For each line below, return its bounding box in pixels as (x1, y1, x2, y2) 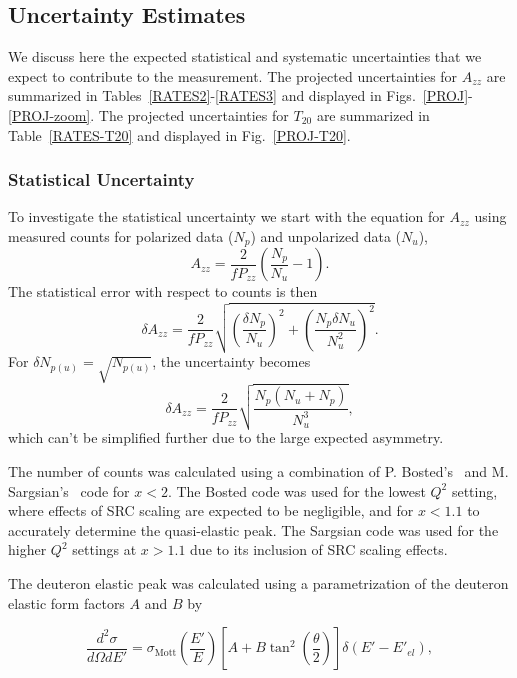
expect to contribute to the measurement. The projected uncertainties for (8, 65, 458, 86)
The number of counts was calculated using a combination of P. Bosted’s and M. (8, 461, 509, 482)
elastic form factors (8, 592, 125, 613)
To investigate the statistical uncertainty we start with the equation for (8, 206, 445, 227)
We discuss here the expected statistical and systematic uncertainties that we (8, 46, 482, 67)
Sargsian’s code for (8, 480, 130, 501)
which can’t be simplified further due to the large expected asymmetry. (8, 427, 444, 448)
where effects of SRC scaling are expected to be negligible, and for (8, 500, 414, 521)
